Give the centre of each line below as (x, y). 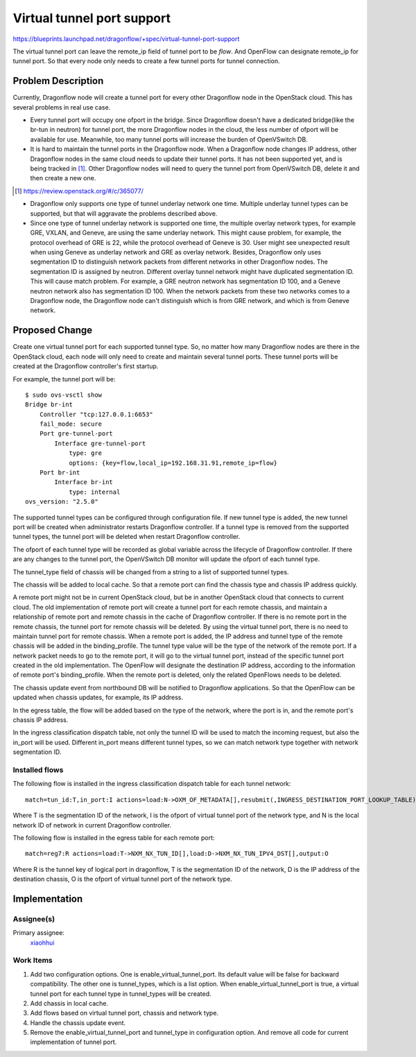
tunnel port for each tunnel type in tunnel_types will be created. (121, 994)
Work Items (33, 961)
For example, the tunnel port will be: (64, 379)
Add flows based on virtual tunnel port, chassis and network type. (124, 1013)
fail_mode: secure (71, 424)
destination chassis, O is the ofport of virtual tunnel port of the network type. (122, 879)
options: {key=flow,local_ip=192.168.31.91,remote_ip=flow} (173, 463)
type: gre (86, 453)
